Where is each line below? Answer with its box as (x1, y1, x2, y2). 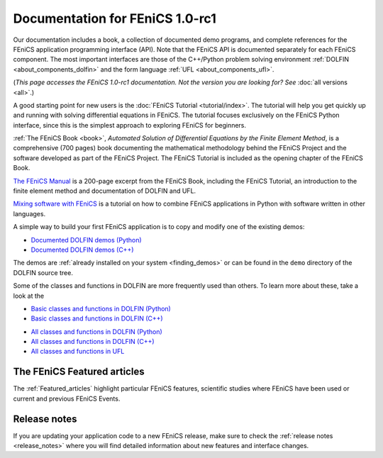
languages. (13, 209, 46, 218)
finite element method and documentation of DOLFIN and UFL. (13, 186, 196, 195)
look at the (13, 291, 45, 300)
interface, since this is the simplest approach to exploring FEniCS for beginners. (13, 121, 247, 129)
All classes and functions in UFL (30, 347, 125, 356)
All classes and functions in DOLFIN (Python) (30, 327, 162, 336)
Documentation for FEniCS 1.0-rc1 (13, 11, 216, 26)
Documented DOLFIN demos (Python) (30, 235, 142, 244)
